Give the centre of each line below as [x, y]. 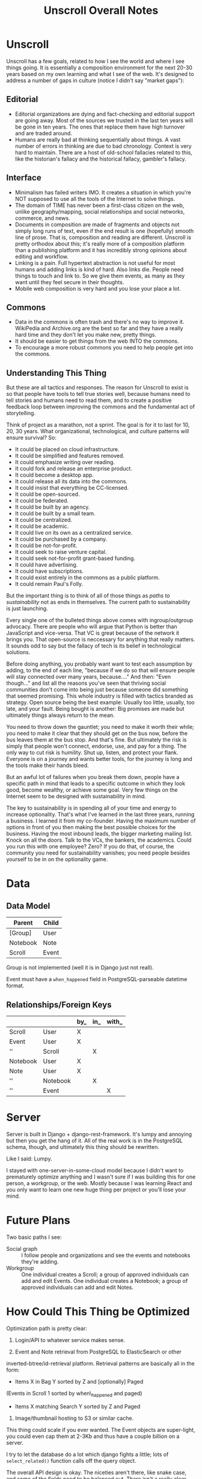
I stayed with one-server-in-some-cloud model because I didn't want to [95, 1170]
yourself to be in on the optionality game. [57, 859]
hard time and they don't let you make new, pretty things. [85, 335]
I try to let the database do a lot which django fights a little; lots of [87, 1454]
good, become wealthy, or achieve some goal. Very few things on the [92, 790]
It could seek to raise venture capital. [61, 552]
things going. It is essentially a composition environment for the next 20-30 [99, 68]
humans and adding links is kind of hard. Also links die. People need [99, 269]
